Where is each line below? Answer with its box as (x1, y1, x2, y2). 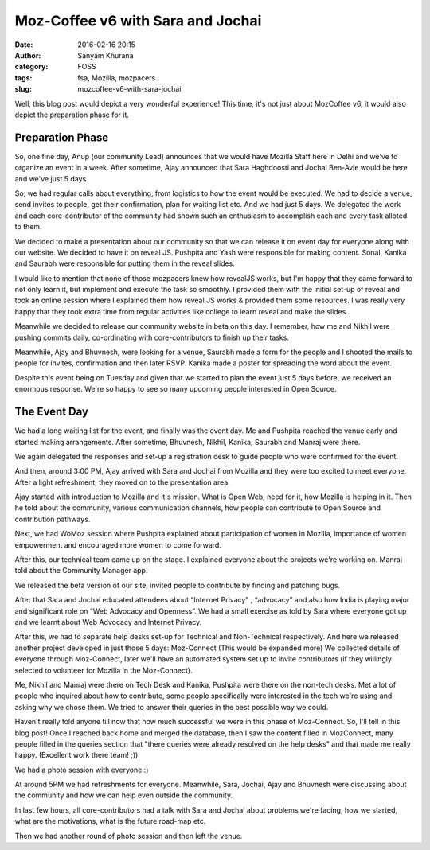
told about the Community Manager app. (14, 566, 148, 575)
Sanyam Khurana (77, 50, 134, 60)
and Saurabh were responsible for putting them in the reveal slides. (14, 259, 235, 268)
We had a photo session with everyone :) (14, 765, 149, 774)
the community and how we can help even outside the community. (14, 790, 233, 800)
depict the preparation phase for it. (14, 110, 129, 119)
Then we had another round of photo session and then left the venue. (14, 831, 243, 840)
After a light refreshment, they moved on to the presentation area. (14, 478, 230, 487)
